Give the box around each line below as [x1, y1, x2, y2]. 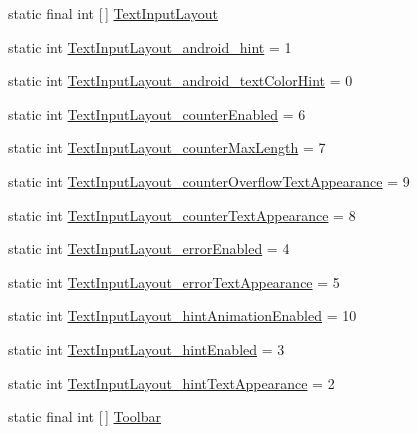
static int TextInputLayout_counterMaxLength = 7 [8, 137, 326, 158]
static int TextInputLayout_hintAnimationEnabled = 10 [8, 305, 357, 326]
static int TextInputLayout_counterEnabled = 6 [8, 103, 306, 124]
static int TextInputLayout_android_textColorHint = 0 [8, 70, 353, 91]
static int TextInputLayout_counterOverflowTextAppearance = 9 [8, 170, 410, 191]
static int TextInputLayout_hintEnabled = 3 [8, 338, 285, 359]
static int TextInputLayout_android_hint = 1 [8, 36, 292, 57]
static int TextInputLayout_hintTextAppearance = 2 [8, 372, 335, 393]
